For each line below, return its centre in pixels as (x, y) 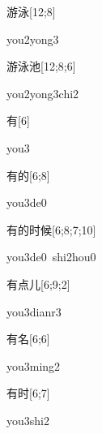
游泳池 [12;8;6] (41, 66)
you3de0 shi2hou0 (51, 257)
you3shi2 (28, 420)
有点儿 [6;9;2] (38, 284)
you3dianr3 (34, 311)
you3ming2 (34, 365)
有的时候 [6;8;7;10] (51, 229)
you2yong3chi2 (43, 93)
